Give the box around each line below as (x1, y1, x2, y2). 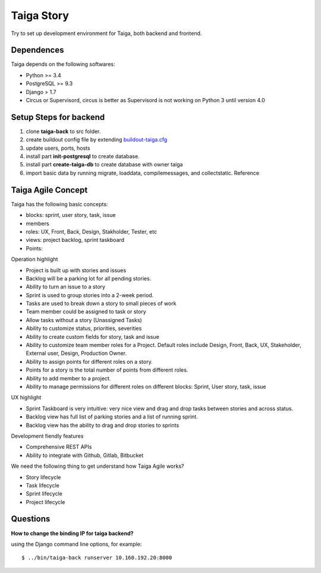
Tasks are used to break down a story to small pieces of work (26, 300, 177, 307)
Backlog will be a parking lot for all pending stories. (26, 275, 152, 282)
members (26, 220, 50, 227)
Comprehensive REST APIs (26, 443, 92, 451)
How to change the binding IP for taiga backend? (11, 530, 134, 537)
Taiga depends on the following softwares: (11, 61, 115, 68)
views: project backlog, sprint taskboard (26, 237, 125, 244)
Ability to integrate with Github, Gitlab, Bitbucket (26, 452, 144, 459)
